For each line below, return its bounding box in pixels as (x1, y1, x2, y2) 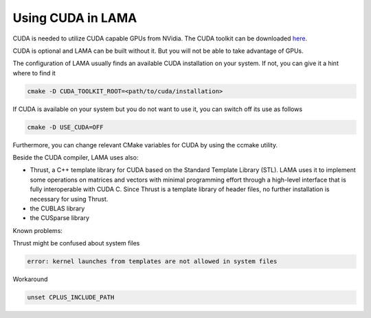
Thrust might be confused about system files (12, 239, 140, 247)
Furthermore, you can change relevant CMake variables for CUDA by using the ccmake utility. (12, 140, 278, 149)
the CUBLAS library (30, 204, 85, 212)
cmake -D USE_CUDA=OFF (27, 123, 104, 131)
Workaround (12, 275, 48, 284)
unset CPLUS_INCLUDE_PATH (27, 293, 115, 302)
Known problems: (12, 226, 63, 234)
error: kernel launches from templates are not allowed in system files (27, 258, 278, 265)
